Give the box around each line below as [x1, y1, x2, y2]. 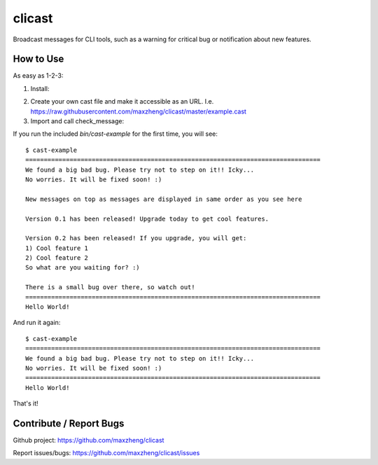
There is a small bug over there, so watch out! [25, 284, 195, 291]
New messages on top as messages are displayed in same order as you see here [25, 195, 302, 203]
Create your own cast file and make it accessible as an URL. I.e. [30, 97, 214, 106]
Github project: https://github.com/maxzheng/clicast [13, 436, 164, 445]
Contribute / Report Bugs [13, 417, 125, 429]
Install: [30, 84, 50, 92]
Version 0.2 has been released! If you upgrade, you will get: [25, 235, 247, 242]
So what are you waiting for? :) [25, 263, 140, 272]
